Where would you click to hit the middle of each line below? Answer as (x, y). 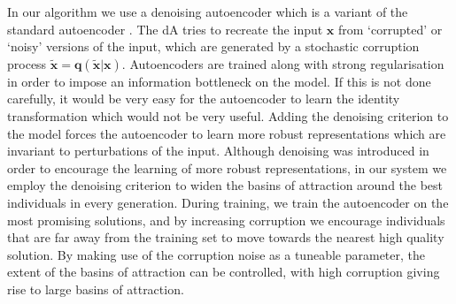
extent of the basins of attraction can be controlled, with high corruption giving (224, 272)
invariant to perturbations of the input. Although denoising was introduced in (218, 151)
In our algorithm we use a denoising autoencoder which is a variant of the (208, 11)
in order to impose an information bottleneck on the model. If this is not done (219, 81)
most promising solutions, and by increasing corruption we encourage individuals (226, 220)
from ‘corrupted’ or (390, 29)
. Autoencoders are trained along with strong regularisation (283, 63)
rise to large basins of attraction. (96, 289)
